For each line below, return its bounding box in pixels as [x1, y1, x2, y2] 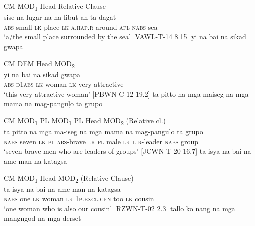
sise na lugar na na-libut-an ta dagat [4, 12, 116, 22]
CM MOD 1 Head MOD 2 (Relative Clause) [4, 172, 134, 184]
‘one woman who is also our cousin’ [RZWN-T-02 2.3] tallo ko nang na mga [4, 203, 235, 213]
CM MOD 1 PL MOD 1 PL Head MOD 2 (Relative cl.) [4, 115, 166, 127]
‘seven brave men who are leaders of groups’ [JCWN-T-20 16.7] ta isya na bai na [4, 146, 251, 156]
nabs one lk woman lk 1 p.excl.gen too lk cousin [4, 193, 154, 204]
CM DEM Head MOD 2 [4, 58, 75, 70]
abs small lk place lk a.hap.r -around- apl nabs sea [4, 21, 158, 32]
